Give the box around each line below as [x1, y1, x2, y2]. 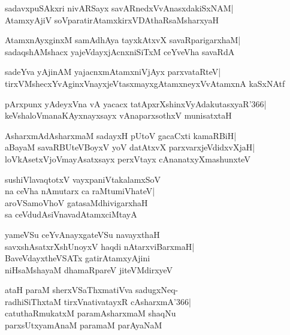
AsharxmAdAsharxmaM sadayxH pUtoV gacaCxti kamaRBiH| [5, 129, 237, 141]
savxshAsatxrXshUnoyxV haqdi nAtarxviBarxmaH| [5, 240, 195, 252]
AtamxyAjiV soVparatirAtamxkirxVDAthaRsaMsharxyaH [5, 13, 219, 26]
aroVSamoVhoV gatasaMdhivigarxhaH [5, 196, 148, 209]
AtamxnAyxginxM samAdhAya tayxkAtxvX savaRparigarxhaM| [5, 34, 241, 46]
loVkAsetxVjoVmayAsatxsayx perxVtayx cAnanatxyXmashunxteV [5, 152, 250, 165]
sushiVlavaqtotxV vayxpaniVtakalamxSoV [5, 173, 161, 185]
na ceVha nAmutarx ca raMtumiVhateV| [5, 185, 155, 197]
